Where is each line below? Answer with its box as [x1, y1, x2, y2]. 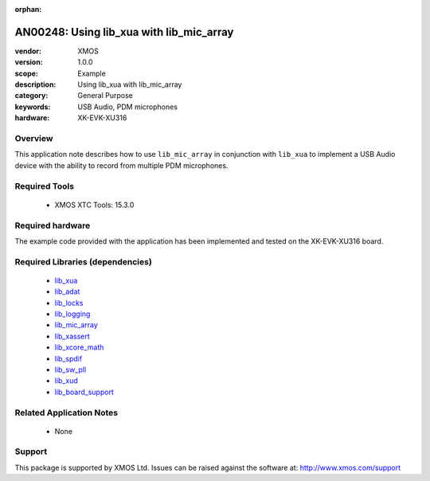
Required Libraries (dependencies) [14, 256, 153, 267]
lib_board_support [54, 387, 115, 397]
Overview [14, 133, 53, 144]
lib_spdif [54, 354, 83, 363]
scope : [14, 68, 39, 78]
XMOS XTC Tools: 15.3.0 [54, 200, 135, 209]
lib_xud [54, 376, 79, 385]
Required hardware [14, 220, 91, 231]
